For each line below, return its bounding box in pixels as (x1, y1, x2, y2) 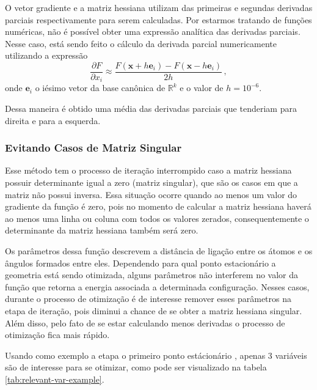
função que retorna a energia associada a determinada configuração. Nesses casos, (5, 280, 310, 293)
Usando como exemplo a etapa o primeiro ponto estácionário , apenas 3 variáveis (5, 348, 307, 361)
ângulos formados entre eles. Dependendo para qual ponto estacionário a (5, 256, 276, 269)
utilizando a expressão (5, 49, 88, 62)
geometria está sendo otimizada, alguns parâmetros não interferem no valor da (5, 268, 299, 281)
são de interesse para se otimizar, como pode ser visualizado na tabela (5, 361, 267, 373)
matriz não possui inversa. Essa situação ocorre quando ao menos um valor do (5, 188, 297, 201)
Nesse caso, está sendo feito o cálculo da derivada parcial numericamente (5, 37, 277, 50)
